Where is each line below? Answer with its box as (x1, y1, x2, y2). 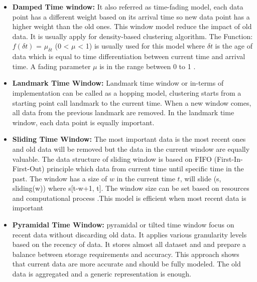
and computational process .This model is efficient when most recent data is (12, 192, 246, 203)
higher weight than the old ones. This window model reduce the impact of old (12, 21, 252, 32)
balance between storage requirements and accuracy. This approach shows (12, 248, 239, 259)
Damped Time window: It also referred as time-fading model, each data (12, 2, 243, 12)
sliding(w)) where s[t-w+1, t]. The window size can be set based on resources (12, 183, 249, 193)
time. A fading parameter (12, 61, 91, 71)
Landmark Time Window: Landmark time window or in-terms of (12, 78, 224, 88)
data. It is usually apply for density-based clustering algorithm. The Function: (12, 31, 253, 41)
